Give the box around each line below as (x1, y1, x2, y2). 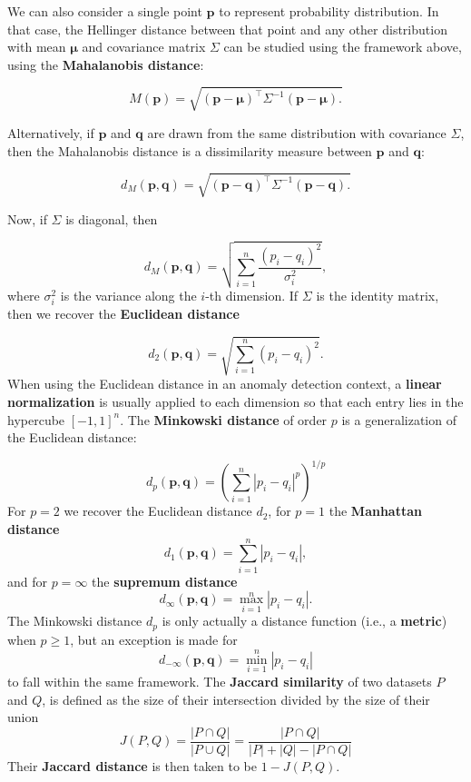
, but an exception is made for (70, 629, 238, 648)
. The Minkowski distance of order (120, 410, 328, 429)
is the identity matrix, (316, 286, 439, 305)
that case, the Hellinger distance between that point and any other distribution (7, 19, 447, 38)
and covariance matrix (82, 37, 206, 56)
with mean (7, 37, 66, 56)
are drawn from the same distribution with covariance (147, 123, 446, 142)
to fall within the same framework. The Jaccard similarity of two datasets (7, 671, 432, 690)
